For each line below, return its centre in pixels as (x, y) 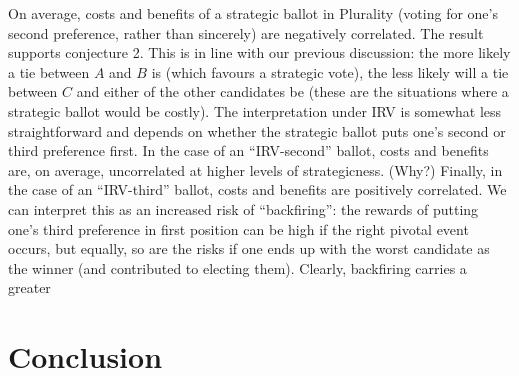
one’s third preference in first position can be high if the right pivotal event (238, 228)
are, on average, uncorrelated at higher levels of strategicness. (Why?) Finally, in (255, 169)
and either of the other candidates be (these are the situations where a (292, 91)
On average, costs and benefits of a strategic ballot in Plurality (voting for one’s (253, 13)
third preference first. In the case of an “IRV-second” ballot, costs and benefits (248, 150)
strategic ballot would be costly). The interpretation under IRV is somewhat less (255, 110)
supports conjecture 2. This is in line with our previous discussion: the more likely (259, 52)
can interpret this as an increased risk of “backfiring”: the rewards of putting (243, 208)
